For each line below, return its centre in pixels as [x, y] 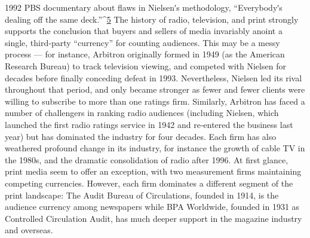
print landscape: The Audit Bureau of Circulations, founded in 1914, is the [142, 195]
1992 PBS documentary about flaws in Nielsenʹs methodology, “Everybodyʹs [144, 7]
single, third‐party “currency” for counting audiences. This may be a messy [142, 42]
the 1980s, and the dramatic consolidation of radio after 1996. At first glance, [147, 159]
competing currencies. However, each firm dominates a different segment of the [149, 183]
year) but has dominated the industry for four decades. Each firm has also [141, 136]
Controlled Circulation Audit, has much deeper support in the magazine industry [154, 218]
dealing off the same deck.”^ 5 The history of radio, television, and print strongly [152, 19]
